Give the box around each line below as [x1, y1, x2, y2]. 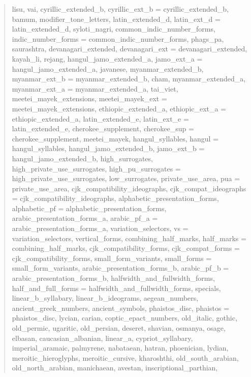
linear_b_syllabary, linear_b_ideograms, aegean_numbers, [12, 293, 199, 303]
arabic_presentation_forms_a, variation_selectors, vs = [12, 223, 189, 234]
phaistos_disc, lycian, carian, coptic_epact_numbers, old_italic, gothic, [12, 312, 237, 323]
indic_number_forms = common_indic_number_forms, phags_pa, [12, 33, 224, 44]
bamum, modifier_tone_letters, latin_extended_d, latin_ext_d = [12, 13, 221, 24]
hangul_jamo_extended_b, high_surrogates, [12, 153, 153, 163]
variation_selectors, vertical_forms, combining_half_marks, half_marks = [12, 233, 246, 243]
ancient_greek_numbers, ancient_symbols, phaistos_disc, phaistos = [12, 302, 230, 313]
